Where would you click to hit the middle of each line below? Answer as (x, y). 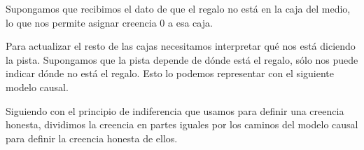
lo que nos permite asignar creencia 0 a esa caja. (109, 22)
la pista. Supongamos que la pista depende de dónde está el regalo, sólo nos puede (182, 59)
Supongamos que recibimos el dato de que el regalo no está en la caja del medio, (178, 8)
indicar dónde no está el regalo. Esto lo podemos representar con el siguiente (170, 73)
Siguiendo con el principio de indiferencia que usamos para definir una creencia (175, 110)
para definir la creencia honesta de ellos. (92, 138)
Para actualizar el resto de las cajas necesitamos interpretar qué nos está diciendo (181, 46)
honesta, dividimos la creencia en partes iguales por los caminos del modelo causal (182, 124)
